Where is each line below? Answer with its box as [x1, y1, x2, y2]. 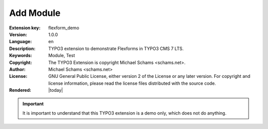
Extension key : [9, 25, 41, 31]
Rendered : [9, 87, 32, 93]
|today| [48, 87, 63, 93]
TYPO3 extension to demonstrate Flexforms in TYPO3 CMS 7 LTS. [48, 45, 184, 52]
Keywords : [9, 53, 32, 59]
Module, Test [48, 53, 75, 59]
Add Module [9, 7, 61, 18]
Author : [9, 66, 26, 72]
